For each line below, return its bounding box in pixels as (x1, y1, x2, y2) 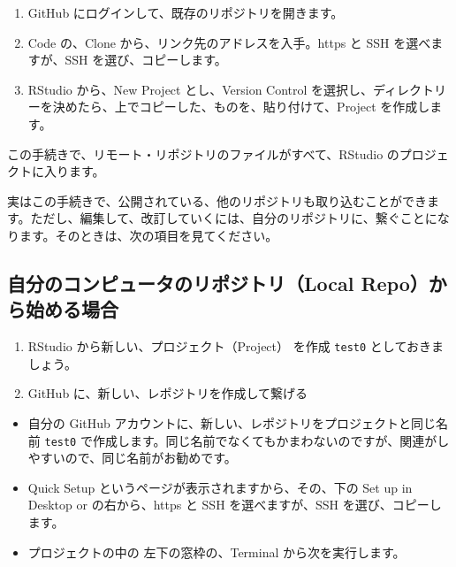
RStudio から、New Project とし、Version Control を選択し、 (27, 80, 374, 98)
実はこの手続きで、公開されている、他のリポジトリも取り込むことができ (7, 191, 428, 210)
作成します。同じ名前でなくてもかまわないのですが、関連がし (92, 431, 450, 449)
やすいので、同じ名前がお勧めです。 (27, 448, 237, 467)
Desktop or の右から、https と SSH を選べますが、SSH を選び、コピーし (27, 495, 442, 514)
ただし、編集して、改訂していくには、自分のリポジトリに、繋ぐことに (30, 209, 437, 227)
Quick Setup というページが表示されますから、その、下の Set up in (27, 478, 413, 496)
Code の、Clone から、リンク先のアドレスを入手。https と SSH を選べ (27, 33, 431, 51)
